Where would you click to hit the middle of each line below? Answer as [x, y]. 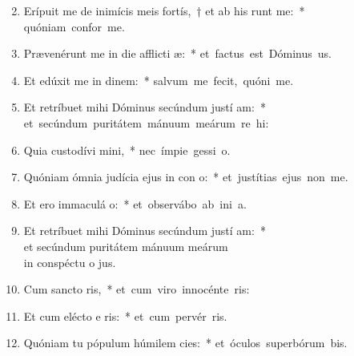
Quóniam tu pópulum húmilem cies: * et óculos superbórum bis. [185, 343]
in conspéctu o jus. [70, 262]
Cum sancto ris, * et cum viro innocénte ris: [137, 289]
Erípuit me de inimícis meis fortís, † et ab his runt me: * [164, 10]
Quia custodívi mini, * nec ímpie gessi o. [127, 150]
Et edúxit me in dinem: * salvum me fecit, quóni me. [159, 80]
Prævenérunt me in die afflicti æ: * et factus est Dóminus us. [177, 53]
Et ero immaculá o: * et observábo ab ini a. [135, 203]
